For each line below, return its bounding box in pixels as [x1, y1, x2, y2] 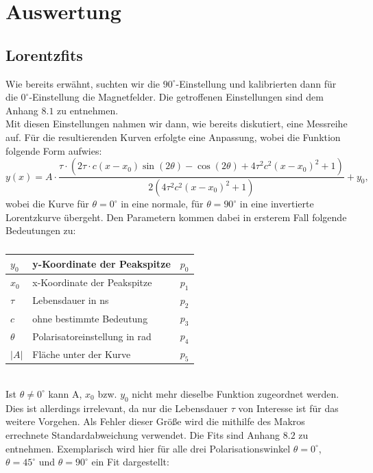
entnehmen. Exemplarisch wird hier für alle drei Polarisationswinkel [5, 441, 291, 455]
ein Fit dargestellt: [91, 455, 169, 469]
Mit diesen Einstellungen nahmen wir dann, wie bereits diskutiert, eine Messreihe [5, 116, 348, 131]
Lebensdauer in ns [32, 293, 109, 307]
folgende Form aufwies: [5, 143, 102, 157]
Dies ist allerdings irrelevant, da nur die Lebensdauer [5, 400, 228, 415]
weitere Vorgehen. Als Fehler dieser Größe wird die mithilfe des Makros [5, 414, 305, 429]
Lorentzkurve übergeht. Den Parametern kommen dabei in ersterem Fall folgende [5, 209, 347, 224]
